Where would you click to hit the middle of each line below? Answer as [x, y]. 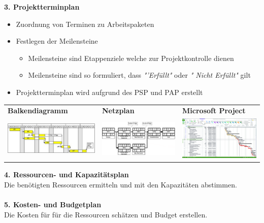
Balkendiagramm [38, 110]
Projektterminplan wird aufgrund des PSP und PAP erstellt [109, 92]
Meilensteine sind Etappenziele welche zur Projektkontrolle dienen [131, 58]
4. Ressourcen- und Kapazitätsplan [67, 174]
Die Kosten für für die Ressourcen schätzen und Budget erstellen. [106, 214]
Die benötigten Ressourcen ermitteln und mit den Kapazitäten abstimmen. [121, 184]
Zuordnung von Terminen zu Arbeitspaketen [85, 24]
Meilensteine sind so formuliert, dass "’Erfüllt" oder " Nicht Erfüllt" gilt [139, 75]
